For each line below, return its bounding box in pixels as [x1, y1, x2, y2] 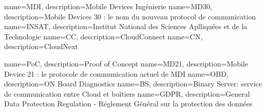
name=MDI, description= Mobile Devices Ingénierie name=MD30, [4, 1, 212, 11]
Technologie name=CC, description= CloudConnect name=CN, [4, 31, 203, 41]
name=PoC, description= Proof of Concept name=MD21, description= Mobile [4, 58, 249, 69]
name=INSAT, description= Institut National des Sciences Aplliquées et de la [4, 21, 248, 32]
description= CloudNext [4, 41, 79, 52]
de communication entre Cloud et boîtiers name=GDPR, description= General [4, 88, 250, 99]
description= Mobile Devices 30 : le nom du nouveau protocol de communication [4, 11, 256, 21]
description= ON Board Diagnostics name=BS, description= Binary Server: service [4, 78, 262, 89]
